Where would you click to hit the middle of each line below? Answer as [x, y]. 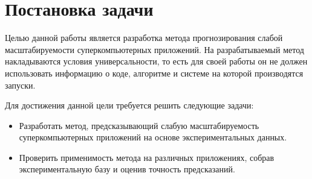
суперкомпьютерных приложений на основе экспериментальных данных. [153, 137]
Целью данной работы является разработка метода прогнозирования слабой [144, 38]
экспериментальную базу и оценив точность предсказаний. [127, 169]
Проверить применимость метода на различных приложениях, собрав [147, 157]
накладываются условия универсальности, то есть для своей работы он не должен [156, 61]
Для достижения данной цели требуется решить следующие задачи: [129, 105]
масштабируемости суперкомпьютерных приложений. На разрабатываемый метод [154, 49]
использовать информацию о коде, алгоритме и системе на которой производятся [154, 73]
